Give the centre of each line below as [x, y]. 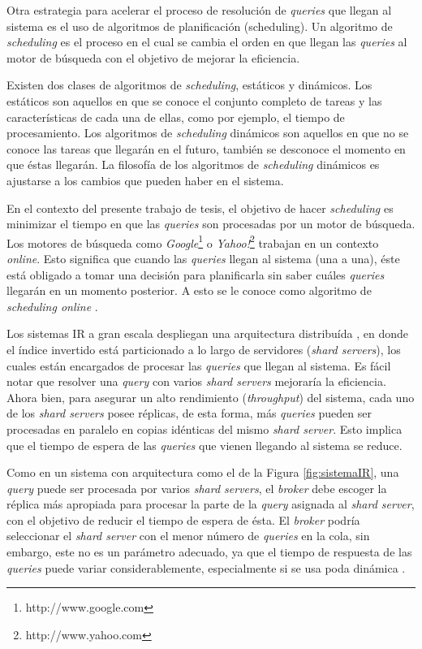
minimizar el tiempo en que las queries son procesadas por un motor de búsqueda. [211, 224]
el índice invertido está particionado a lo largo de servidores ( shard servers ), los [204, 349]
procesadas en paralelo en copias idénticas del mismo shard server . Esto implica [205, 428]
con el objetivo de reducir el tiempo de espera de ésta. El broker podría [183, 519]
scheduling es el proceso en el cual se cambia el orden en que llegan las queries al [207, 42]
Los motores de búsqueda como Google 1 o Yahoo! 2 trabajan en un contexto [193, 241]
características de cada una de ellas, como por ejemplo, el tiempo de [176, 117]
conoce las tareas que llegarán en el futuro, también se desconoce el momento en [206, 148]
